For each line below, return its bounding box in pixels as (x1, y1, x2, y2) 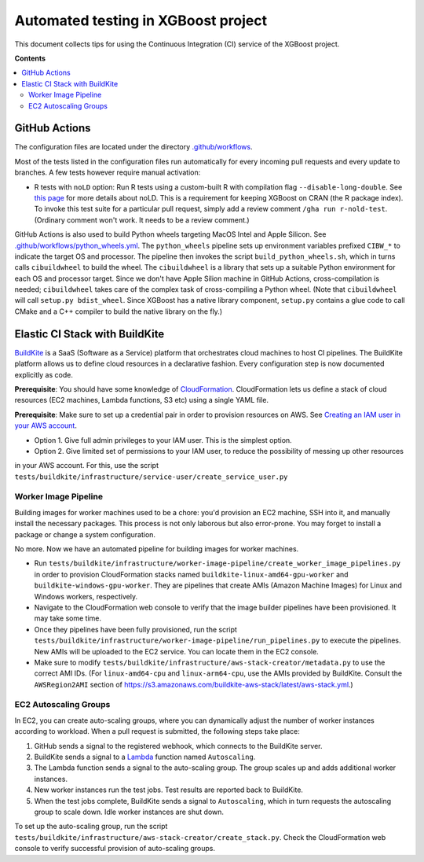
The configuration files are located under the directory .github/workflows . (14, 142, 253, 152)
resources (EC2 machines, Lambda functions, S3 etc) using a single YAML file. (14, 396, 269, 405)
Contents (14, 53, 46, 63)
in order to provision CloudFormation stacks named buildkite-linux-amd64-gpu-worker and (34, 569, 349, 579)
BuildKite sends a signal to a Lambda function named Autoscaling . (34, 752, 256, 761)
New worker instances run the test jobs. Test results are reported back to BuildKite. (34, 785, 304, 794)
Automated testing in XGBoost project (14, 12, 268, 29)
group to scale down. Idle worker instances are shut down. (34, 807, 224, 816)
